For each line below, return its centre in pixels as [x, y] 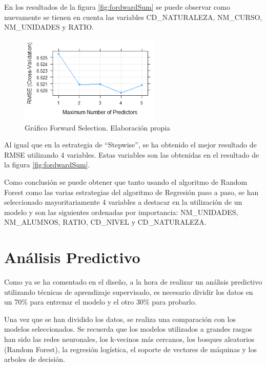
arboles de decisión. [35, 359]
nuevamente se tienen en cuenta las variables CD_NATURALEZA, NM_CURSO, [133, 17]
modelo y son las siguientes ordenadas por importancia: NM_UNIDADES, [121, 212]
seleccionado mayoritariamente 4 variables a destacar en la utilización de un [123, 202]
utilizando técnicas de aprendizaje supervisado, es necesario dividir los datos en [129, 292]
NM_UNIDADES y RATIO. [49, 27]
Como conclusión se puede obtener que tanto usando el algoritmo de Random [126, 181]
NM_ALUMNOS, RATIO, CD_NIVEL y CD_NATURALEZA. [105, 222]
